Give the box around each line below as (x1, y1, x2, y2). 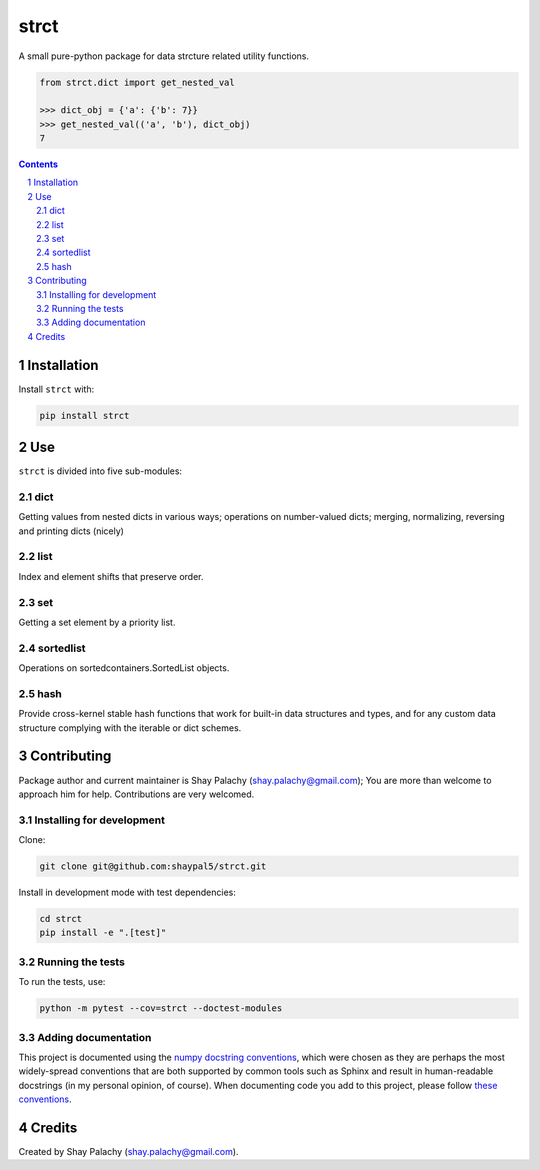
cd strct (39, 913, 83, 925)
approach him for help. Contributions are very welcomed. (18, 788, 255, 800)
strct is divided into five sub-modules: (18, 465, 183, 477)
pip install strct (39, 410, 130, 421)
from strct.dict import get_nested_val (39, 76, 235, 88)
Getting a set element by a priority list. (18, 616, 176, 628)
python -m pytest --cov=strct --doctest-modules (39, 1003, 283, 1014)
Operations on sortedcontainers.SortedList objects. (18, 662, 230, 674)
